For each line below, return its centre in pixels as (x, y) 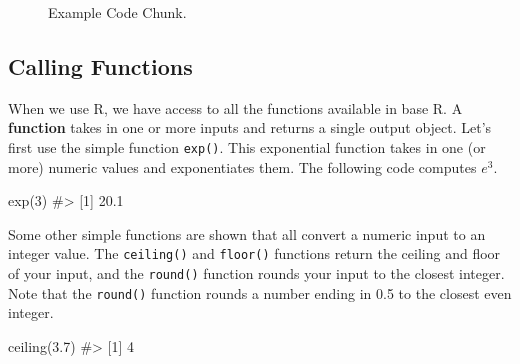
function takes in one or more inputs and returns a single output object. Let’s (250, 127)
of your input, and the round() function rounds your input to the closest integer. (256, 273)
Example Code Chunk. (117, 12)
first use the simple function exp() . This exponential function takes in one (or (247, 146)
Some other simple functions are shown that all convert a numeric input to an (247, 233)
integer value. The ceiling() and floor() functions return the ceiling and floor (254, 253)
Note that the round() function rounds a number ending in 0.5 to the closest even (260, 292)
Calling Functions (100, 65)
